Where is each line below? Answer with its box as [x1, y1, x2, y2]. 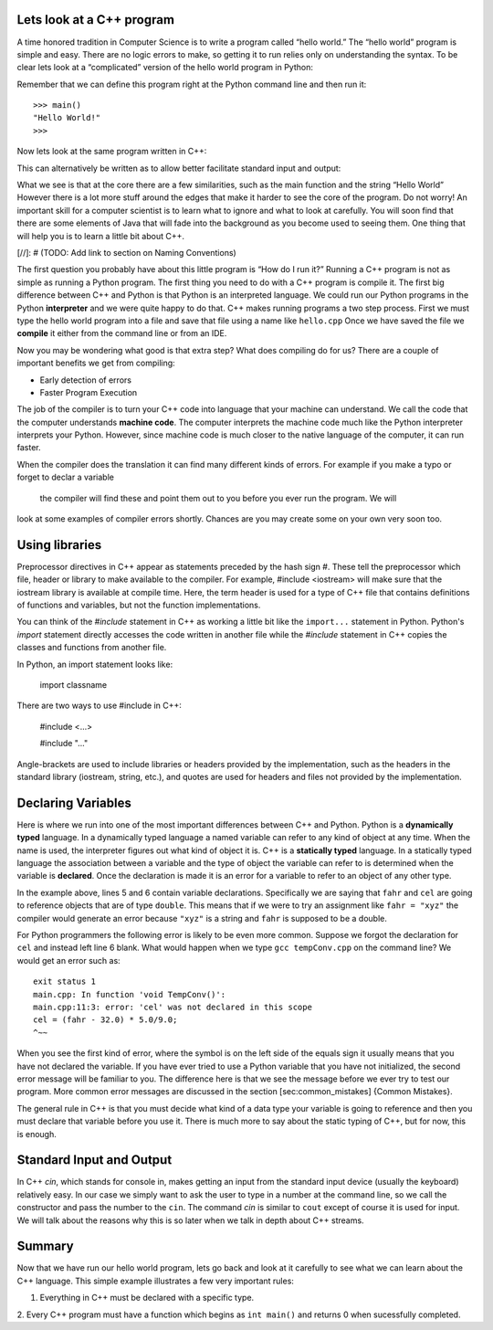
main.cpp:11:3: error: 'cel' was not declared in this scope [33, 1001, 312, 1012]
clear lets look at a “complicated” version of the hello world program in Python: [16, 62, 314, 73]
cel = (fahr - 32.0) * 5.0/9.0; [33, 1015, 178, 1025]
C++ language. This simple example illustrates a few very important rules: [16, 1275, 294, 1286]
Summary [16, 1239, 74, 1254]
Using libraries [16, 537, 102, 553]
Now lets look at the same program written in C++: [16, 146, 207, 157]
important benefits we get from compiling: [16, 357, 175, 369]
